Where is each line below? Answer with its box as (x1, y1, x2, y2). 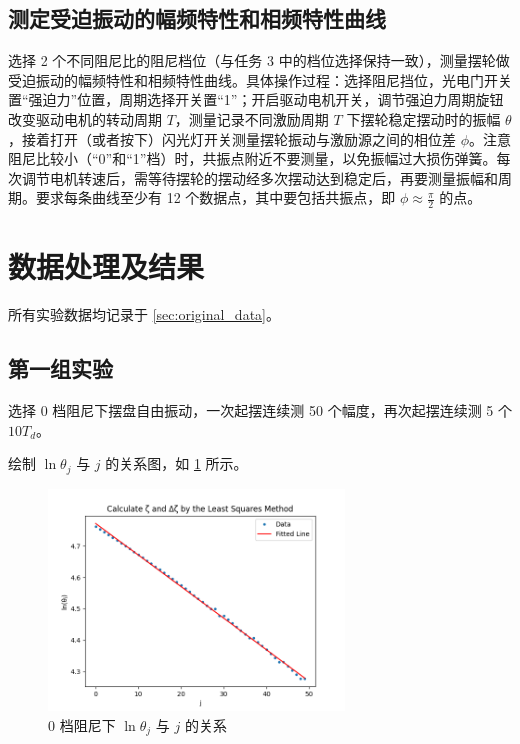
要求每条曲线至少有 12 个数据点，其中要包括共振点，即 (35, 187, 396, 208)
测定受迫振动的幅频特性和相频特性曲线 (8, 3, 386, 34)
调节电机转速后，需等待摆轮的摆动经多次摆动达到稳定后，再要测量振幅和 (21, 167, 498, 188)
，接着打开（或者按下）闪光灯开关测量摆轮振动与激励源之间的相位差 (8, 128, 456, 149)
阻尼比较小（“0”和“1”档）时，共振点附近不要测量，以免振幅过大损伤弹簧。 (8, 148, 497, 169)
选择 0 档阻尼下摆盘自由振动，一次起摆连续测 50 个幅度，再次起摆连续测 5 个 (8, 400, 512, 421)
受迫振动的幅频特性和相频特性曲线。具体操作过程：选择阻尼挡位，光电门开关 (8, 69, 512, 90)
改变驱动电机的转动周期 (8, 108, 162, 129)
